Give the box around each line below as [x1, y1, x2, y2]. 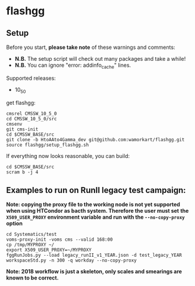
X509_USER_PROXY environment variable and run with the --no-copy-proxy [6, 213, 185, 221]
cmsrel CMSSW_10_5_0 [6, 110, 58, 117]
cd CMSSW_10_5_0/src [6, 116, 58, 122]
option [6, 220, 23, 227]
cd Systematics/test [6, 231, 58, 238]
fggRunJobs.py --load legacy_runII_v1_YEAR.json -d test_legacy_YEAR [6, 252, 183, 259]
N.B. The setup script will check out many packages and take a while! [14, 55, 186, 62]
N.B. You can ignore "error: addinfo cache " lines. [14, 61, 131, 70]
